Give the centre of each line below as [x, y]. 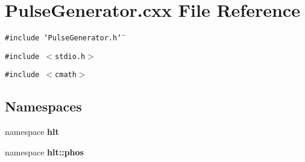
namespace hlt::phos [44, 151]
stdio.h [70, 56]
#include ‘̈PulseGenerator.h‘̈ [63, 38]
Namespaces [43, 106]
